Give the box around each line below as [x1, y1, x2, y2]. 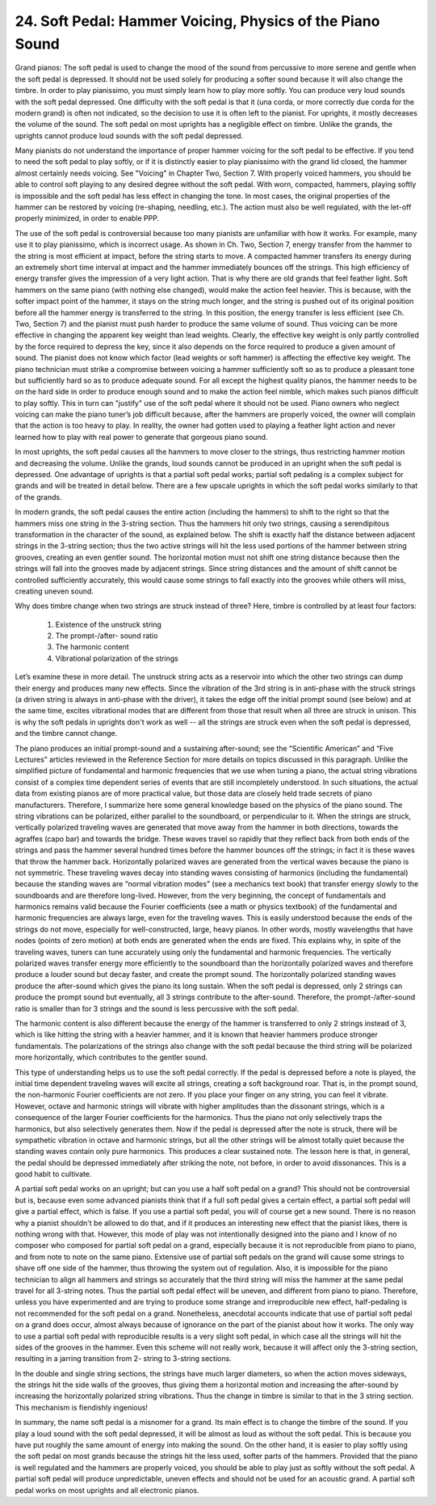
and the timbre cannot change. [15, 729, 118, 738]
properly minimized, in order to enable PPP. [15, 213, 160, 223]
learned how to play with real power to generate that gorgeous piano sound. [15, 432, 268, 442]
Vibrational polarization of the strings [55, 653, 179, 663]
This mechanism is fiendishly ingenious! [15, 1402, 149, 1412]
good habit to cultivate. [15, 1169, 92, 1179]
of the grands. [15, 492, 62, 501]
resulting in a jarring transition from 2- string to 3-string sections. [15, 1354, 232, 1363]
